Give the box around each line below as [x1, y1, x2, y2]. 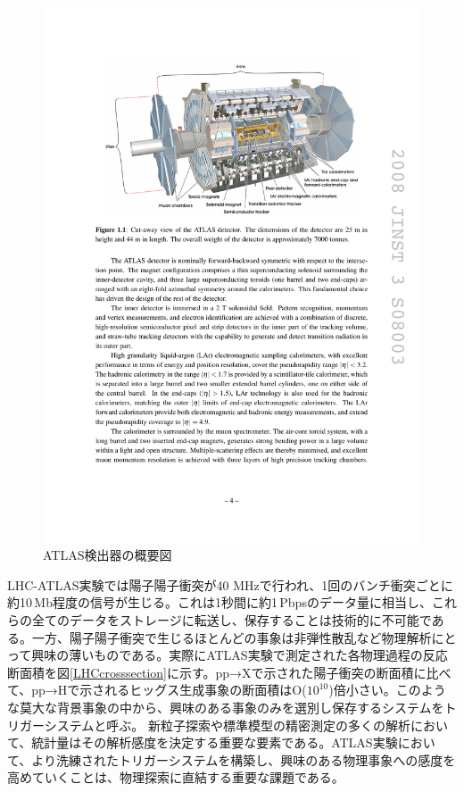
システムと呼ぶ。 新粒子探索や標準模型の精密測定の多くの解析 [44, 715, 410, 734]
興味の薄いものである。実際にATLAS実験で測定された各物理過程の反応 [31, 646, 448, 664]
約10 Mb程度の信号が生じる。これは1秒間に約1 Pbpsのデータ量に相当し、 [7, 593, 432, 612]
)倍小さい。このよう [328, 680, 446, 699]
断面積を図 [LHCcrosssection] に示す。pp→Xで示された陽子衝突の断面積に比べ [7, 663, 452, 681]
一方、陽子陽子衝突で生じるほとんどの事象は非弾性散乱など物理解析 [31, 628, 432, 646]
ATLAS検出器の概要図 [43, 546, 172, 564]
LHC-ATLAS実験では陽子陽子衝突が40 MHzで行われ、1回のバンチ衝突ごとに [7, 575, 453, 594]
